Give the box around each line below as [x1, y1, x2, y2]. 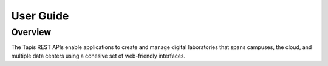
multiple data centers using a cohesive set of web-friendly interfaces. [11, 52, 186, 59]
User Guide [11, 9, 69, 22]
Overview [11, 27, 52, 38]
